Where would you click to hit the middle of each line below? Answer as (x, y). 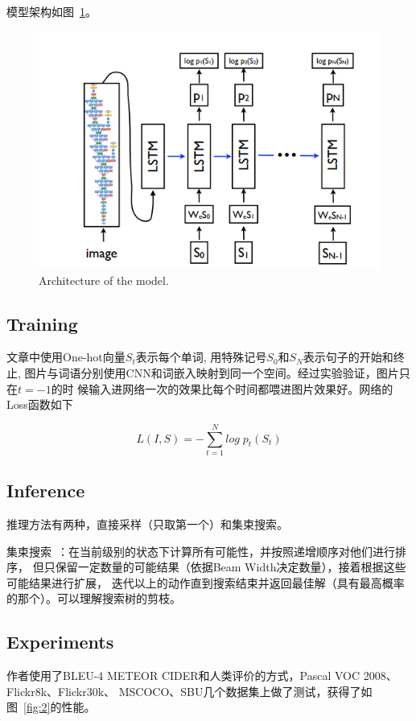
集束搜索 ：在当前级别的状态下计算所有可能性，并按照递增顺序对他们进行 (201, 551)
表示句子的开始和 (348, 357)
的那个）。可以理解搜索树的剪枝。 (94, 598)
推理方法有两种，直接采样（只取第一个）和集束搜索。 (147, 524)
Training (42, 323)
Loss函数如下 (40, 404)
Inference (46, 490)
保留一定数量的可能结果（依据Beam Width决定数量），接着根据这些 (231, 567)
